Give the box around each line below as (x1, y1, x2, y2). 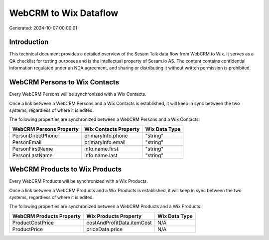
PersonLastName (12, 152, 53, 159)
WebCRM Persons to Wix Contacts (9, 78, 120, 87)
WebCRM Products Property (12, 213, 81, 220)
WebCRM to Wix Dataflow (9, 7, 119, 18)
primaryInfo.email (84, 139, 126, 146)
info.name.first (84, 145, 119, 152)
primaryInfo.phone (84, 132, 128, 139)
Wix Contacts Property (84, 125, 140, 132)
